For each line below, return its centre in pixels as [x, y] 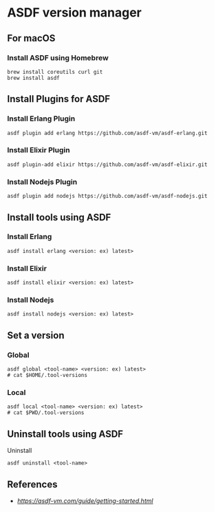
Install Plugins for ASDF [59, 99]
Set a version [36, 335]
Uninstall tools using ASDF [65, 434]
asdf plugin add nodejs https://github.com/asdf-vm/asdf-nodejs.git [107, 196]
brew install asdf [33, 78]
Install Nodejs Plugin [42, 182]
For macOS [31, 38]
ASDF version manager [75, 13]
